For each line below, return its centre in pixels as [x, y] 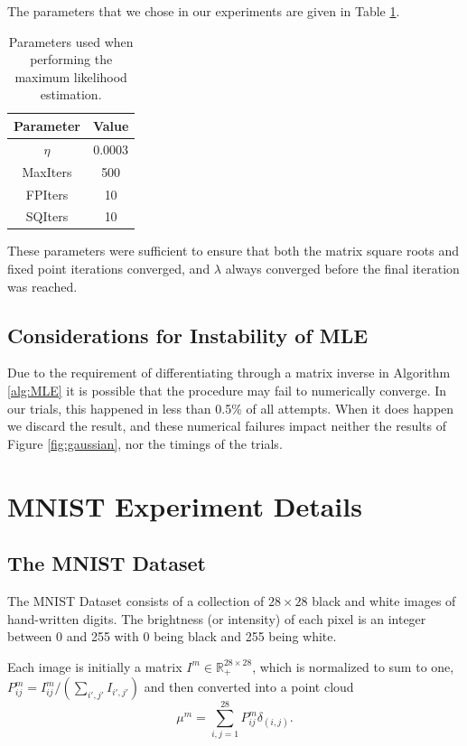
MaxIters [47, 171]
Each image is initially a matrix [95, 666]
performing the [71, 59]
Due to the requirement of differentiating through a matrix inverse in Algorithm [229, 373]
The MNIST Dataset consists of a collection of [136, 600]
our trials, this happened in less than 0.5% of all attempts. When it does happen [231, 408]
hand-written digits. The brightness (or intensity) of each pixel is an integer [217, 618]
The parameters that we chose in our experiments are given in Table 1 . [204, 11]
